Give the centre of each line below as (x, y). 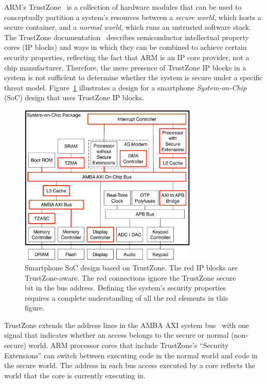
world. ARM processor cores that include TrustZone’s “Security (129, 345)
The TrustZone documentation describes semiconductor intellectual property (127, 37)
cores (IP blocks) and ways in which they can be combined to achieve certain (126, 47)
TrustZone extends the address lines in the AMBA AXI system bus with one (127, 325)
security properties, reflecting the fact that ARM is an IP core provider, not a (127, 57)
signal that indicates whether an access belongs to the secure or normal (117, 335)
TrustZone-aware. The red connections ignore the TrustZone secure (130, 277)
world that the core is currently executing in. (75, 375)
